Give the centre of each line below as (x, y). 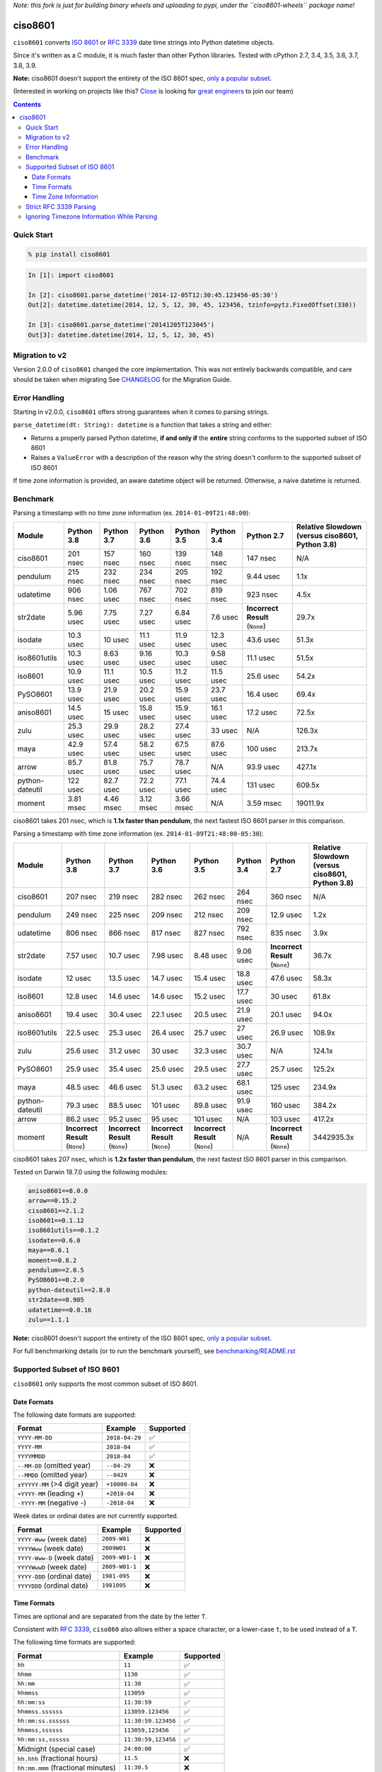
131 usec (261, 785)
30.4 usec (126, 1014)
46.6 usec (125, 1087)
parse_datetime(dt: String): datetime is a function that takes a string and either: (143, 425)
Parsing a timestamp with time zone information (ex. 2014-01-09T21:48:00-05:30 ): (139, 834)
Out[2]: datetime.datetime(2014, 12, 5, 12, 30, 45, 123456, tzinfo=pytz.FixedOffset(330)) (192, 305)
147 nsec (261, 558)
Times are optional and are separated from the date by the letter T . (110, 1616)
